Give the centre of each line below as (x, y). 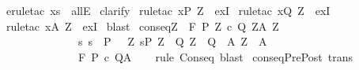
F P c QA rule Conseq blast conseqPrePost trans (215, 56)
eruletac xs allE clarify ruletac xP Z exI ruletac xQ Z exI (168, 10)
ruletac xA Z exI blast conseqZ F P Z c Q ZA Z (142, 26)
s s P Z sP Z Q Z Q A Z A (172, 41)
